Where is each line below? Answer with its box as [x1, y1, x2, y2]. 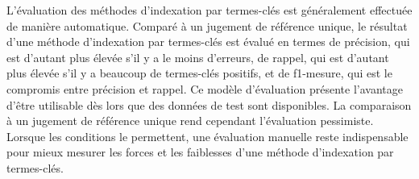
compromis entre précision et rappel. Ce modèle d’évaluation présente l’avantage [6, 80, 403, 97]
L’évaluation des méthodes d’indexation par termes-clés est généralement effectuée [6, 2, 413, 18]
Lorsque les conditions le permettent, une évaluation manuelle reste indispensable [6, 127, 409, 144]
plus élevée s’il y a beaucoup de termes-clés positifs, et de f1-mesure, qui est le [6, 65, 392, 81]
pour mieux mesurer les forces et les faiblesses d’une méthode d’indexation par [6, 144, 394, 160]
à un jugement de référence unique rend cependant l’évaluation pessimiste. [6, 112, 374, 129]
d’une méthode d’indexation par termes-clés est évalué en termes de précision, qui [6, 33, 410, 50]
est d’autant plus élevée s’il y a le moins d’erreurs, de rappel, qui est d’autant [6, 48, 389, 65]
